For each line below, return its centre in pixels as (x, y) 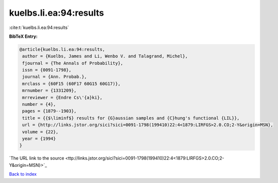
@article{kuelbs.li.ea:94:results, (62, 49)
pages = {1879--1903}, (50, 111)
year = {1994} (39, 139)
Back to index (23, 174)
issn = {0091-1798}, (47, 70)
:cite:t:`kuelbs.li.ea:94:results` (39, 27)
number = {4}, (39, 105)
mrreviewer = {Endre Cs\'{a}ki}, (62, 97)
